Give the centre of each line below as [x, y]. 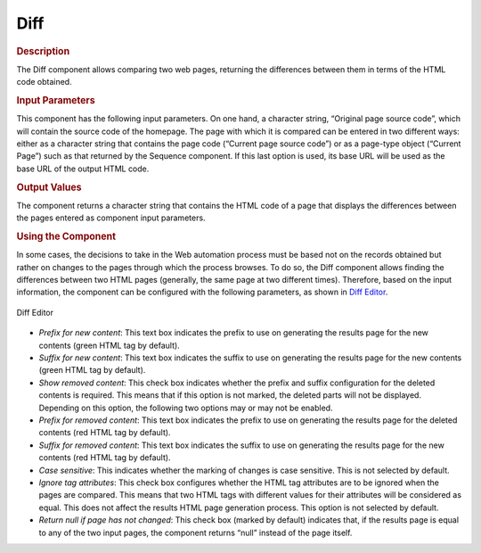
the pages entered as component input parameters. [111, 218]
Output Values [49, 187]
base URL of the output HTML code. [83, 169]
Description [43, 51]
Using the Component [66, 236]
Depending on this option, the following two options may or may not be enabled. [186, 408]
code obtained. [44, 82]
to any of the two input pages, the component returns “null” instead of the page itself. [196, 532]
